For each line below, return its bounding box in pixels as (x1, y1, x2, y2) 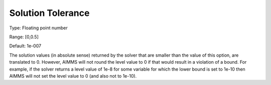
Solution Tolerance (9, 7, 90, 18)
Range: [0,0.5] (9, 34, 39, 40)
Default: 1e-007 (9, 43, 42, 49)
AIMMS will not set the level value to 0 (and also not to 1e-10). (9, 73, 137, 79)
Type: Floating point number (9, 25, 68, 31)
